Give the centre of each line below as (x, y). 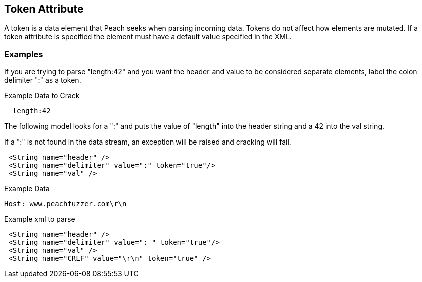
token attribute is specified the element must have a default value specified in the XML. (148, 37)
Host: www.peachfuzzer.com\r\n (65, 204)
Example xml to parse (40, 219)
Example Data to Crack (42, 96)
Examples (24, 54)
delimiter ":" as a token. (43, 80)
